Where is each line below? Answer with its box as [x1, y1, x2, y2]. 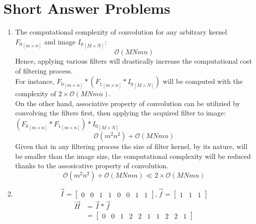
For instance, [15, 76, 54, 86]
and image [44, 36, 76, 46]
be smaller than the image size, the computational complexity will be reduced [15, 150, 251, 161]
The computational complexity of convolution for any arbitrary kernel [15, 27, 227, 37]
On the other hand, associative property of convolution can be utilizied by [15, 98, 240, 108]
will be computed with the [162, 76, 243, 86]
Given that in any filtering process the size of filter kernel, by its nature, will [15, 141, 248, 151]
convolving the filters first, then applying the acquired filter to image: [15, 108, 226, 118]
